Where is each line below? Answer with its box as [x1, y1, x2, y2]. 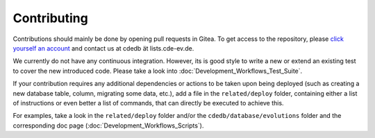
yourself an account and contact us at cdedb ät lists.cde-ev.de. [12, 44, 194, 52]
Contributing [12, 10, 88, 26]
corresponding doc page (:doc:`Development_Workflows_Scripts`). [12, 121, 204, 130]
